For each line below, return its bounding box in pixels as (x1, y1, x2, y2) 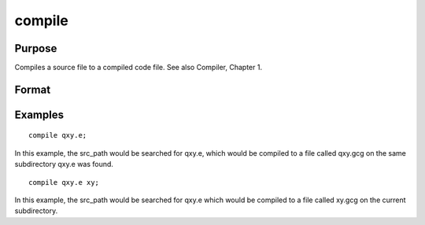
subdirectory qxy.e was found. (14, 160, 114, 169)
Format (14, 83, 51, 96)
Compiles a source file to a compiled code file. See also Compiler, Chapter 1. (14, 63, 263, 72)
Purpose (14, 42, 57, 55)
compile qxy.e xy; (28, 178, 100, 186)
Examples (14, 108, 65, 121)
